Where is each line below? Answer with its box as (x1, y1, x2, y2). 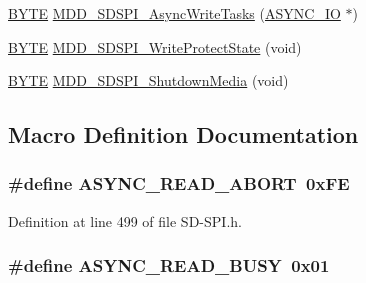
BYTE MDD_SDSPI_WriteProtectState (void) (8, 36, 302, 57)
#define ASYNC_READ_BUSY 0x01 (8, 253, 330, 278)
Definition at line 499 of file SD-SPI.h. (8, 210, 242, 231)
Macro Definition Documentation (8, 119, 359, 150)
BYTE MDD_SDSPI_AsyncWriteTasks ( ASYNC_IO (8, 3, 341, 23)
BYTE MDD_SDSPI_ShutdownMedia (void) (8, 70, 289, 91)
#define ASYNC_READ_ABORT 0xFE (8, 171, 350, 196)
